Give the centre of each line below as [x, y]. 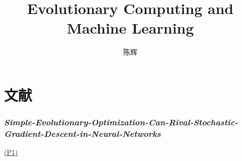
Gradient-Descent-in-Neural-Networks [82, 133]
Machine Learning [130, 28]
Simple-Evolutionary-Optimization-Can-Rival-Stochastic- [121, 122]
